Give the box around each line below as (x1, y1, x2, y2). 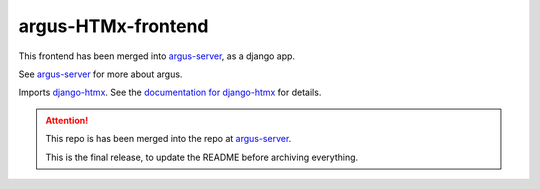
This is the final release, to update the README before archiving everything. (45, 151, 359, 163)
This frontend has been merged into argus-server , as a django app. (18, 50, 295, 62)
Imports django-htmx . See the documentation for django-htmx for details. (18, 86, 322, 99)
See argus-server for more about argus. (18, 68, 183, 80)
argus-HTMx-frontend (18, 15, 209, 37)
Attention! (45, 114, 89, 126)
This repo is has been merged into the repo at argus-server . (45, 133, 292, 145)
